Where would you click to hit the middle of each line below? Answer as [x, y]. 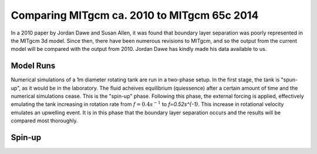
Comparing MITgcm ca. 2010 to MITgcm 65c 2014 [135, 15]
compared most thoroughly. [45, 121]
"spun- [289, 80]
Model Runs [33, 66]
